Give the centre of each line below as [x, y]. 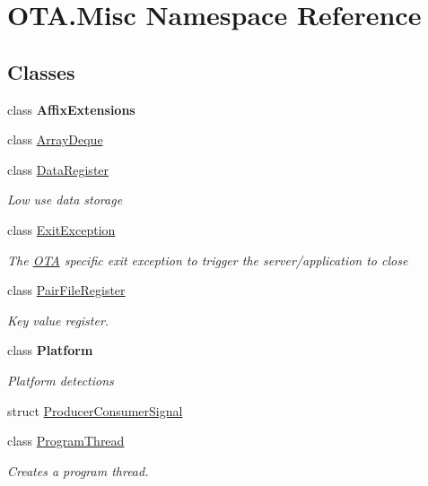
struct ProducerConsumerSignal [95, 410]
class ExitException [61, 229]
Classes [41, 71]
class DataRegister [58, 169]
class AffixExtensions [71, 109]
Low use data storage [65, 200]
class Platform [50, 350]
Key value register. [58, 320]
